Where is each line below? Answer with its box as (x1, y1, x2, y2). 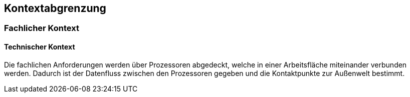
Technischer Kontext (4, 42, 75, 51)
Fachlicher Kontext (4, 23, 79, 33)
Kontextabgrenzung (4, 2, 106, 14)
